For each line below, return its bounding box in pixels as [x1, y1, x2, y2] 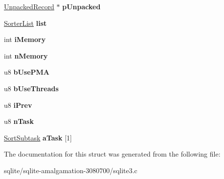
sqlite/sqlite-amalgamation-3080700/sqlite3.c [4, 165, 137, 175]
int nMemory [4, 50, 48, 60]
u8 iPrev [4, 99, 32, 110]
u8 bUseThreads [4, 83, 59, 93]
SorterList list [4, 18, 47, 28]
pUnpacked [62, 1, 101, 11]
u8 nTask [4, 116, 34, 126]
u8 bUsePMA [4, 67, 49, 77]
